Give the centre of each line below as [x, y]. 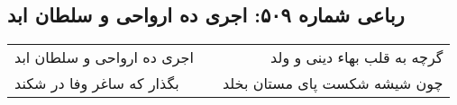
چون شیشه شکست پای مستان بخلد [333, 83]
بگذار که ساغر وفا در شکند [97, 83]
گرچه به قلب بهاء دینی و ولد [357, 57]
